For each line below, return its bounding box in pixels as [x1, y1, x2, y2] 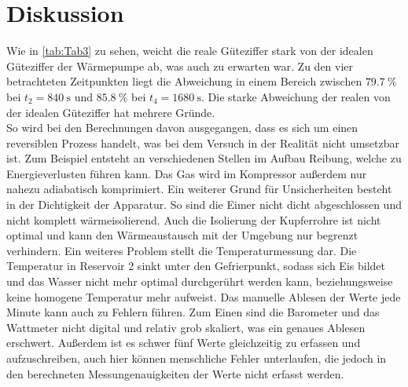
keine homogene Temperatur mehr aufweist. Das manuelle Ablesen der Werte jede [6, 288, 401, 305]
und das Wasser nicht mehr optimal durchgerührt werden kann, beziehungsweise [6, 273, 393, 290]
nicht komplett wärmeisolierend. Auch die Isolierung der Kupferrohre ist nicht [6, 211, 381, 228]
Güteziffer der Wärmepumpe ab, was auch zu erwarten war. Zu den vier [6, 57, 354, 74]
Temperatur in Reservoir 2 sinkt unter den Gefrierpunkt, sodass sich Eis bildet [6, 257, 385, 274]
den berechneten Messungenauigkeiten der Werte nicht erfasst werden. [6, 365, 344, 382]
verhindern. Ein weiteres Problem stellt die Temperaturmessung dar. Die [6, 242, 357, 258]
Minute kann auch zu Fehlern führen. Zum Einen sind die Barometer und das [6, 304, 380, 320]
